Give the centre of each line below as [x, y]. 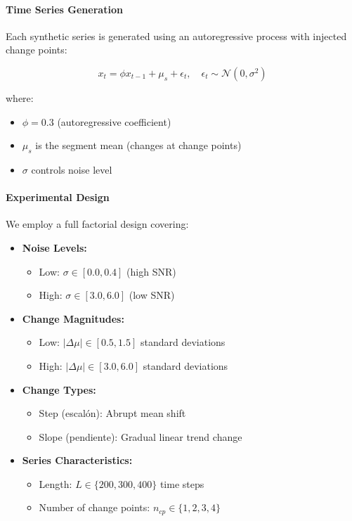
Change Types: [59, 389]
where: [20, 97]
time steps [182, 483]
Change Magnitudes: [73, 318]
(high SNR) [151, 271]
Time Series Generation [64, 9]
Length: [56, 483]
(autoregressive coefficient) [114, 121]
